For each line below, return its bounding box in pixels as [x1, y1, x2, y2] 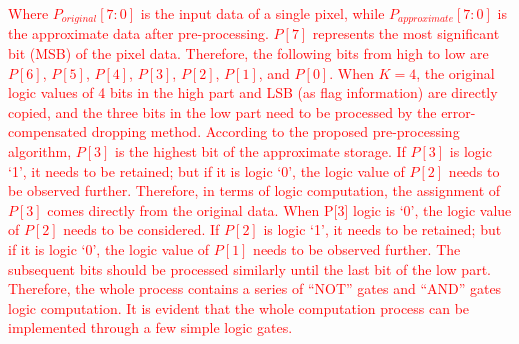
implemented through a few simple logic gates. [8, 317, 293, 338]
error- [441, 101, 476, 122]
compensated [8, 121, 88, 142]
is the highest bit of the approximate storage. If [115, 141, 406, 162]
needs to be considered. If [63, 219, 220, 240]
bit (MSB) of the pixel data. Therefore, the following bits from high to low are [8, 43, 489, 64]
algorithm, [8, 141, 72, 162]
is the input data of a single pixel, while [140, 3, 385, 23]
